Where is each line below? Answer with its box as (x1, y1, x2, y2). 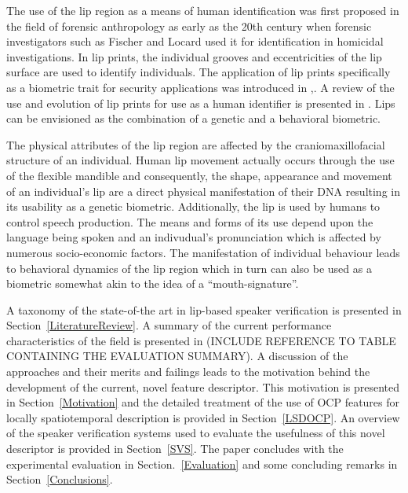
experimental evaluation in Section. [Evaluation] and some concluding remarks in (6, 455, 398, 472)
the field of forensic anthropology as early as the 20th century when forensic (6, 17, 372, 34)
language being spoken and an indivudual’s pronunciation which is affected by (6, 229, 381, 245)
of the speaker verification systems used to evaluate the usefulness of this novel (6, 425, 385, 441)
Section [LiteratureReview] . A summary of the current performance (6, 317, 332, 333)
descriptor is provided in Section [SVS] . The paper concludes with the (6, 440, 344, 457)
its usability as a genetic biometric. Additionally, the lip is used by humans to (6, 198, 381, 215)
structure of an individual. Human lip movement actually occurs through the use (6, 152, 395, 168)
